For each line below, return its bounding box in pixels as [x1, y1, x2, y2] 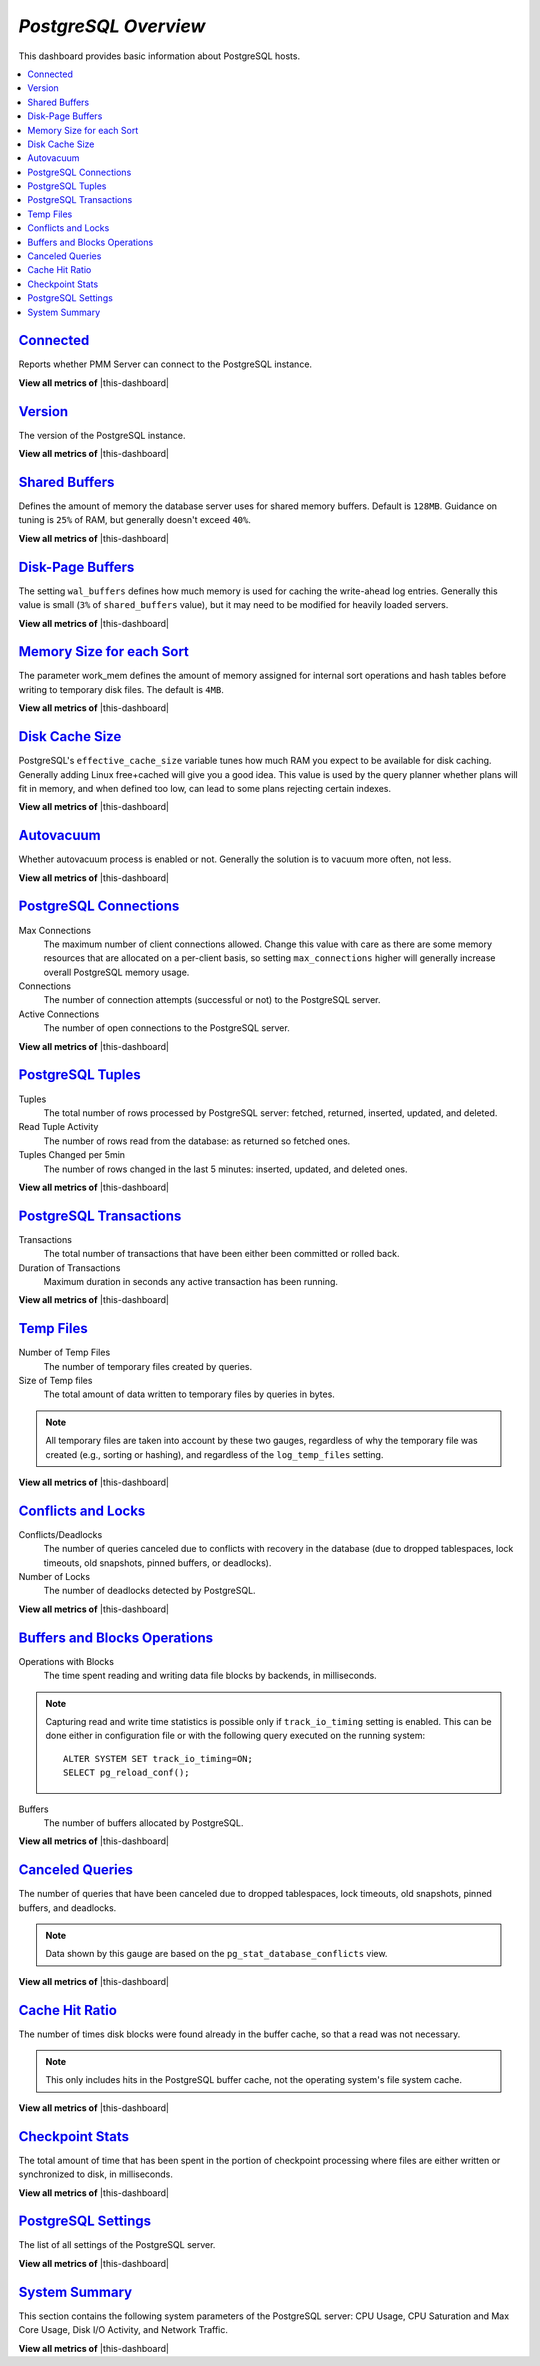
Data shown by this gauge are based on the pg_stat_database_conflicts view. [45, 1948, 388, 1960]
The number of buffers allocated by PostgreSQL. [43, 1816, 244, 1829]
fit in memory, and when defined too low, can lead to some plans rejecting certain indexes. [18, 782, 392, 794]
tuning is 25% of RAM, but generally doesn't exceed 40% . [18, 514, 252, 526]
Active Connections [18, 1008, 100, 1020]
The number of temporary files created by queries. [43, 1360, 253, 1372]
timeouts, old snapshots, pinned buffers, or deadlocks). [43, 1556, 272, 1569]
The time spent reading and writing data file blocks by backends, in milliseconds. [43, 1670, 377, 1682]
